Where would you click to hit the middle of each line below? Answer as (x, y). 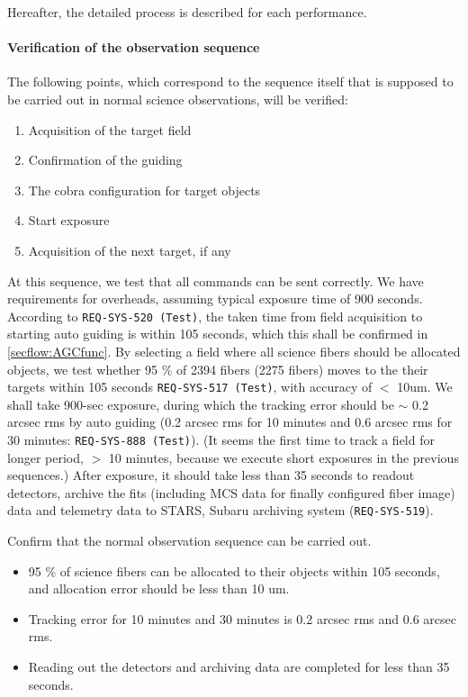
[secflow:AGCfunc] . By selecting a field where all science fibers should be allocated (234, 351)
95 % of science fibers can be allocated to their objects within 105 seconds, (234, 570)
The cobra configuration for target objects (144, 190)
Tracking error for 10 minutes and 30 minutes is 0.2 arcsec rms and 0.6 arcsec (242, 618)
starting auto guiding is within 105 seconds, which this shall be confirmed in (218, 334)
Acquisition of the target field (110, 129)
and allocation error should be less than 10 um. (159, 588)
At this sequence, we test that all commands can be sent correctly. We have (216, 281)
